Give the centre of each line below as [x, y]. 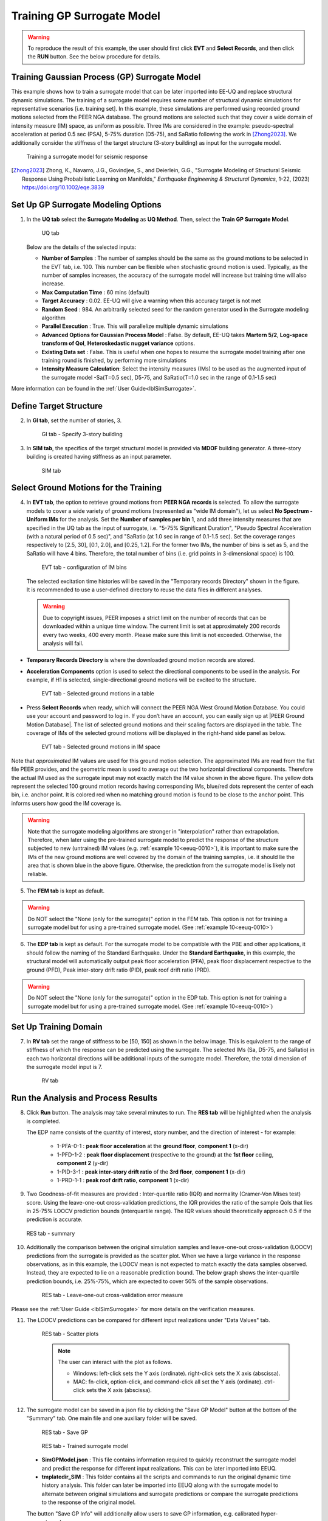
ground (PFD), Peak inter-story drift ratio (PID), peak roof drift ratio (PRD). [118, 970]
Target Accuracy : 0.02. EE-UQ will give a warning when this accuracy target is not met [151, 301]
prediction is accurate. [54, 1219]
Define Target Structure [57, 405]
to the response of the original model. [89, 1502]
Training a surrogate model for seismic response [87, 156]
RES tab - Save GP [65, 1432]
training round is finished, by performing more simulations [114, 360]
